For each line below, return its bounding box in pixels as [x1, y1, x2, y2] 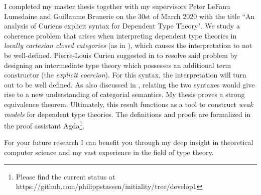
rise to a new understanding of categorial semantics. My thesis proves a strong [4, 89, 245, 99]
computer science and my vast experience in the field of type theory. [4, 146, 214, 157]
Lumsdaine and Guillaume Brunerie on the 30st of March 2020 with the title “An [4, 10, 255, 21]
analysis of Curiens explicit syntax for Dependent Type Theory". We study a [4, 20, 240, 31]
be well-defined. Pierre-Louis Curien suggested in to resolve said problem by [4, 49, 238, 60]
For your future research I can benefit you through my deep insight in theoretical [4, 137, 253, 147]
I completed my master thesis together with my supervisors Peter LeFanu [4, 1, 230, 11]
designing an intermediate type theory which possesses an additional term [4, 59, 231, 70]
